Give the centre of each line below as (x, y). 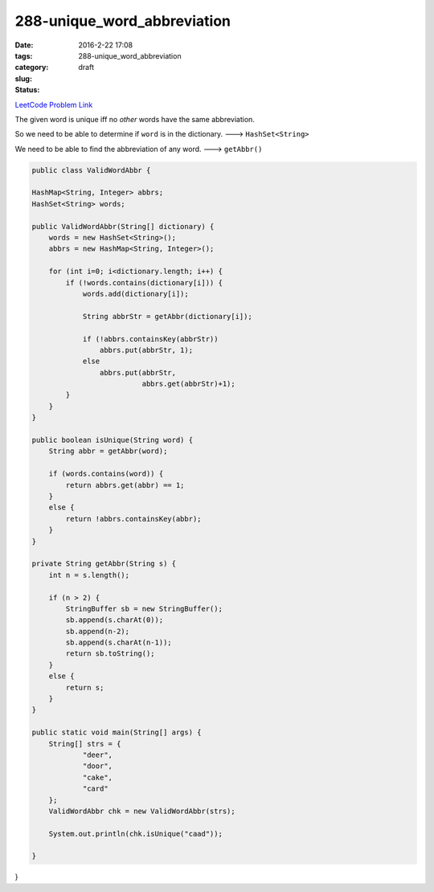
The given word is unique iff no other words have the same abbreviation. (135, 119)
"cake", (97, 777)
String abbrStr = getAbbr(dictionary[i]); (167, 316)
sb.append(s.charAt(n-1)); (119, 642)
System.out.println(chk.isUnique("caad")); (135, 833)
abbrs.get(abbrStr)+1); (189, 384)
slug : (23, 78)
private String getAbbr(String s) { (104, 564)
